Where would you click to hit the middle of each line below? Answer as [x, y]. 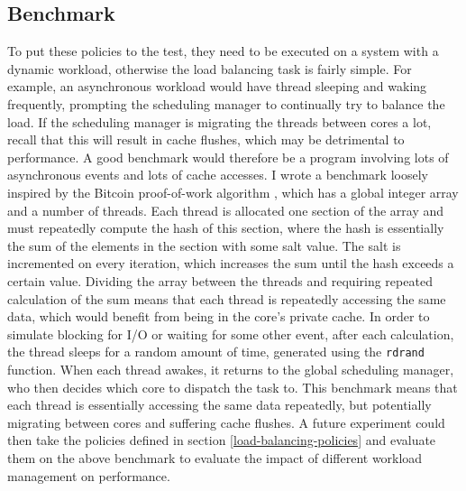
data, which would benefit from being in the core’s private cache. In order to [219, 316]
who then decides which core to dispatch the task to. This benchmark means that [233, 387]
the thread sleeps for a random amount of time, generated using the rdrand [216, 352]
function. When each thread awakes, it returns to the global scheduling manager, [231, 369]
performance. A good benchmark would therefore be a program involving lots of [228, 157]
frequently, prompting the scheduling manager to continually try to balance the [226, 103]
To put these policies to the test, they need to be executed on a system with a [223, 51]
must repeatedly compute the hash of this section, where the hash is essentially [226, 228]
